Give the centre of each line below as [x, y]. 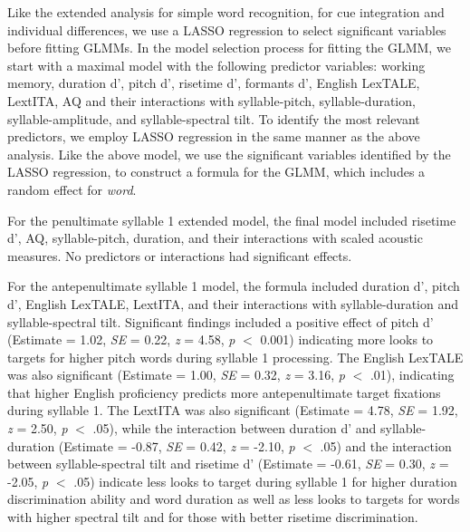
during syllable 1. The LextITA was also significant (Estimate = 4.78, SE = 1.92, [233, 410]
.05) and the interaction [386, 445]
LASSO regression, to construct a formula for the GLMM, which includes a [216, 172]
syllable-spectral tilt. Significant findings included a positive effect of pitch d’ [221, 321]
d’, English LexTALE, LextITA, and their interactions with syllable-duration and [233, 303]
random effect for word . [72, 189]
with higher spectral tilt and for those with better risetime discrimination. [213, 517]
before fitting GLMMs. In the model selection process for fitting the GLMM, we [229, 48]
